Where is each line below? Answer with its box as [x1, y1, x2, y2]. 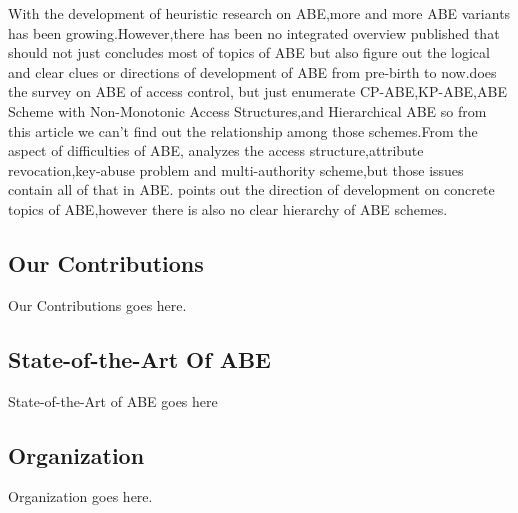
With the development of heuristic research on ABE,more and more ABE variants [8, 3, 511, 23]
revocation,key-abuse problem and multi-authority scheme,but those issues [8, 159, 464, 180]
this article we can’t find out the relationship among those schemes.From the [8, 120, 478, 141]
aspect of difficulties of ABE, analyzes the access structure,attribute [8, 140, 424, 161]
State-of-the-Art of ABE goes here [8, 390, 218, 411]
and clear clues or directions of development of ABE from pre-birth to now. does [8, 61, 497, 82]
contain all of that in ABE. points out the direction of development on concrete [8, 179, 495, 200]
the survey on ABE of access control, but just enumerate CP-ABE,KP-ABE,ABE [8, 81, 507, 102]
